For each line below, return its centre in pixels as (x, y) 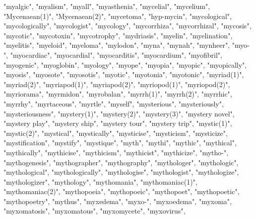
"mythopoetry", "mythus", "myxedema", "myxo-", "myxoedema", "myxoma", (118, 201)
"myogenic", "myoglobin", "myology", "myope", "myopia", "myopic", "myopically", (125, 64)
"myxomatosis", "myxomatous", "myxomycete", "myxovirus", (95, 211)
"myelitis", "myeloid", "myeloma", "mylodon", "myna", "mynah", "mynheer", (117, 45)
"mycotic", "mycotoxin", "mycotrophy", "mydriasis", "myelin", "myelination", (118, 35)
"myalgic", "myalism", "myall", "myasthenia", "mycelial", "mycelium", (107, 6)
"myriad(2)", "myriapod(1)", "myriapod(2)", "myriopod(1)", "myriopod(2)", (117, 84)
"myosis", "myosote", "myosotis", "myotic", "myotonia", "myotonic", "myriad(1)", (124, 74)
